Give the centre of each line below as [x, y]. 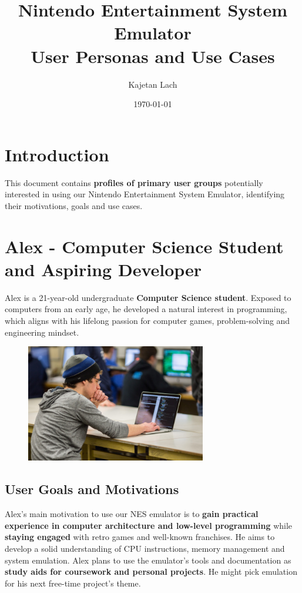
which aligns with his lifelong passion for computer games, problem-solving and [147, 320]
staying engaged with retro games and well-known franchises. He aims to [140, 537]
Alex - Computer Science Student [144, 246]
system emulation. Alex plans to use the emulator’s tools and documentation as [148, 560]
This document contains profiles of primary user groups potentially [134, 182]
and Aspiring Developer [103, 269]
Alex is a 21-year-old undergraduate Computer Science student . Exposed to [148, 297]
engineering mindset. [42, 332]
